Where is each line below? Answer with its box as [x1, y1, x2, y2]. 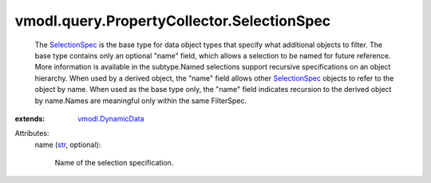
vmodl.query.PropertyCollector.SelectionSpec [14, 12, 331, 30]
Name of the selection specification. [54, 158, 174, 168]
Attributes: [14, 129, 49, 138]
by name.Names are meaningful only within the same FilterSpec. [34, 96, 247, 105]
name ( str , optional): [34, 140, 101, 149]
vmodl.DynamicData [77, 113, 144, 123]
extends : [14, 113, 45, 123]
